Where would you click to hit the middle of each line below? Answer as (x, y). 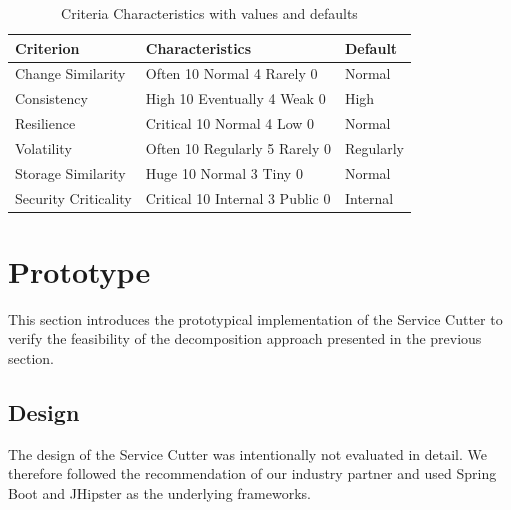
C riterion (47, 47)
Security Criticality (73, 197)
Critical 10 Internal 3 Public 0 (238, 197)
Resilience (45, 123)
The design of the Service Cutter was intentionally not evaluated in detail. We (247, 453)
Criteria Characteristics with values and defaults (209, 13)
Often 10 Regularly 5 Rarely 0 (238, 147)
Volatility (43, 147)
